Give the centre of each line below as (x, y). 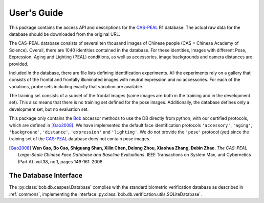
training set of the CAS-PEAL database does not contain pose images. (80, 139)
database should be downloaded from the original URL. (65, 34)
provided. (19, 64)
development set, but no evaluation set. (49, 109)
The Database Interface (46, 176)
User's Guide (36, 13)
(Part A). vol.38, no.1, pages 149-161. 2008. (61, 161)
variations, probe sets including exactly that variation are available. (76, 86)
